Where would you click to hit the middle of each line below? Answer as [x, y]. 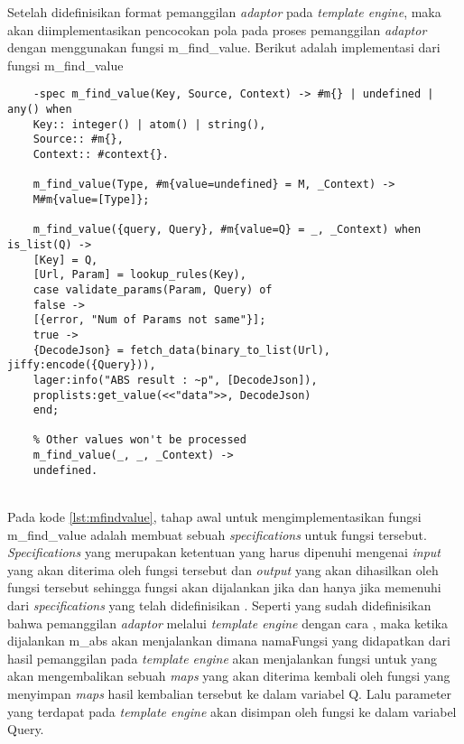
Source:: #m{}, [78, 139]
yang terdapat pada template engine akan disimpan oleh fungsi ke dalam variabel [232, 711]
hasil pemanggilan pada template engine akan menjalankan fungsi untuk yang [223, 658]
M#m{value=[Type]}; [91, 199]
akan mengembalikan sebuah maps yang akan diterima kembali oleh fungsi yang [229, 676]
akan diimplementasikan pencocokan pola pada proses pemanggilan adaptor [217, 29]
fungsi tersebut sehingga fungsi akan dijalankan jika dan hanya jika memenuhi [224, 587]
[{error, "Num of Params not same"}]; [149, 320]
